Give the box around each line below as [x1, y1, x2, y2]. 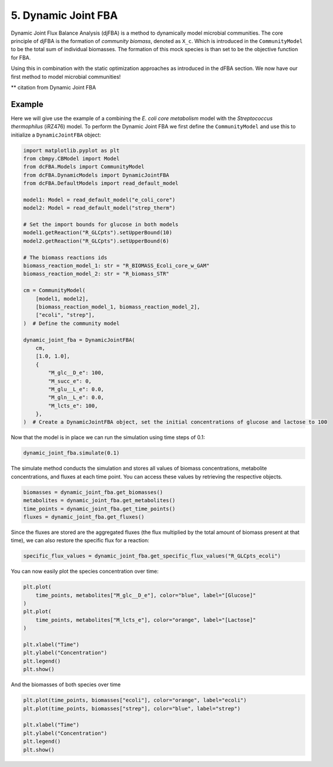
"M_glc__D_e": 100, [48, 370, 104, 376]
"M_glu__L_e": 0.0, [48, 386, 104, 393]
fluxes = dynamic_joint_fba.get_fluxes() [23, 513, 145, 520]
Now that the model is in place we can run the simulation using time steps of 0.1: [11, 434, 205, 441]
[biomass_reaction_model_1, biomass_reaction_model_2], [35, 303, 201, 310]
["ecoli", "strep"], [35, 312, 95, 318]
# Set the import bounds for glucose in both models [23, 221, 179, 228]
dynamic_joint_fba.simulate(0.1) [23, 450, 120, 456]
